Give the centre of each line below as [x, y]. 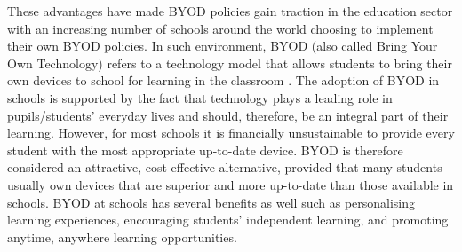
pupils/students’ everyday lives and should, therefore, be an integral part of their [228, 115]
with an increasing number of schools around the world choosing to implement [220, 28]
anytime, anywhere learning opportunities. [122, 236]
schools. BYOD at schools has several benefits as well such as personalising [211, 202]
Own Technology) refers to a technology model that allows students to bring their [230, 63]
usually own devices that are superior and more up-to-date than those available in [231, 184]
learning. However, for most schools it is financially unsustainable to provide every [231, 133]
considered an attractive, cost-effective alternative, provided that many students [225, 167]
